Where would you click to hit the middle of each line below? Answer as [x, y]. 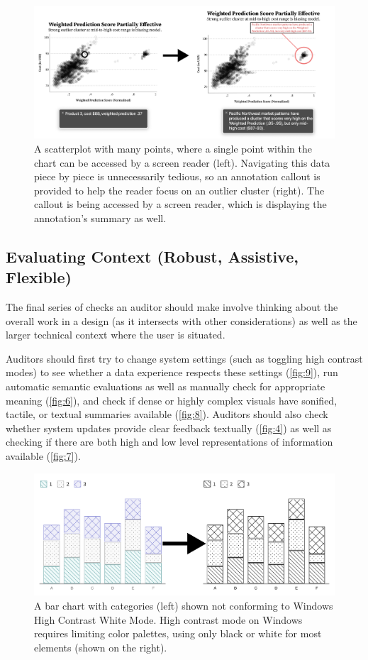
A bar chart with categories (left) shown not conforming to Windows [184, 606]
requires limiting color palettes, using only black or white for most [178, 633]
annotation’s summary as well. [100, 218]
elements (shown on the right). [101, 647]
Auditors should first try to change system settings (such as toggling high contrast [184, 358]
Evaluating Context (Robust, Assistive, [152, 256]
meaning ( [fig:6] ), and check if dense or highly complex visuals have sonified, [172, 400]
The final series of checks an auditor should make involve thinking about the [172, 307]
